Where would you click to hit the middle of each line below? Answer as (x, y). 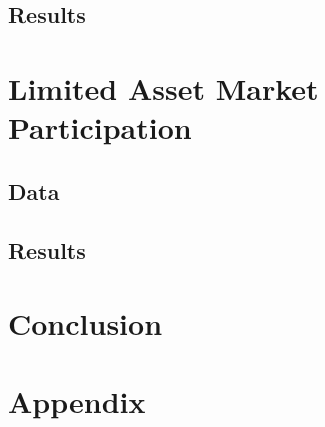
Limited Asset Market (163, 87)
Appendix (77, 401)
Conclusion (85, 323)
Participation (100, 127)
